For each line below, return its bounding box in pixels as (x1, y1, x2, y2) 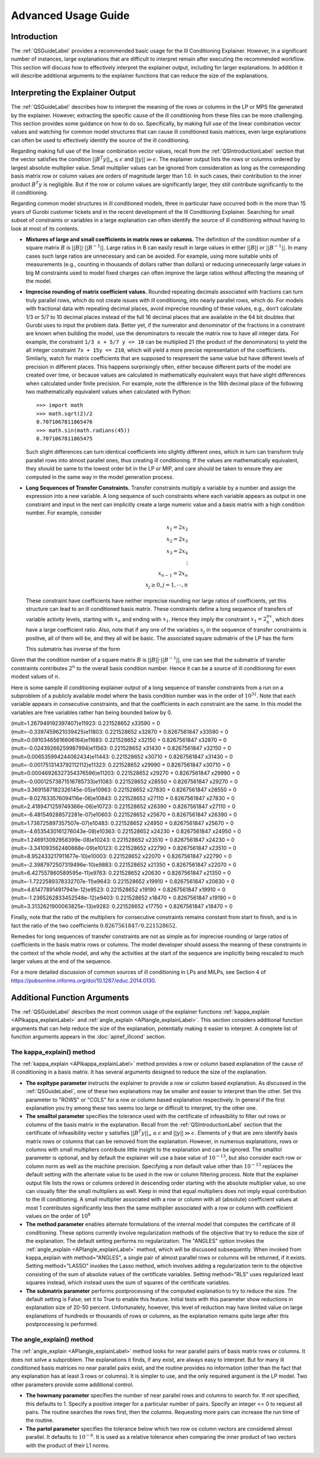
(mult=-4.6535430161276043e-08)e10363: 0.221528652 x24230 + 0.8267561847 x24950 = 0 (11, 828, 241, 835)
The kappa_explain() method (11, 1047, 95, 1056)
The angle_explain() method (11, 1335, 94, 1343)
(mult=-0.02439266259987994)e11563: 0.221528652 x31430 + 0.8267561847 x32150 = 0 (11, 744, 231, 752)
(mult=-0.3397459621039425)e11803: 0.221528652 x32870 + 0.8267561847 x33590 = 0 (11, 728, 229, 735)
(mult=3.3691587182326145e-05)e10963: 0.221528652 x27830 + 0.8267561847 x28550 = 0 (11, 786, 237, 793)
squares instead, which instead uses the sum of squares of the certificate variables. (25, 1279, 231, 1286)
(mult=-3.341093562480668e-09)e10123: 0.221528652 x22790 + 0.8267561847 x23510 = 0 (11, 844, 236, 851)
